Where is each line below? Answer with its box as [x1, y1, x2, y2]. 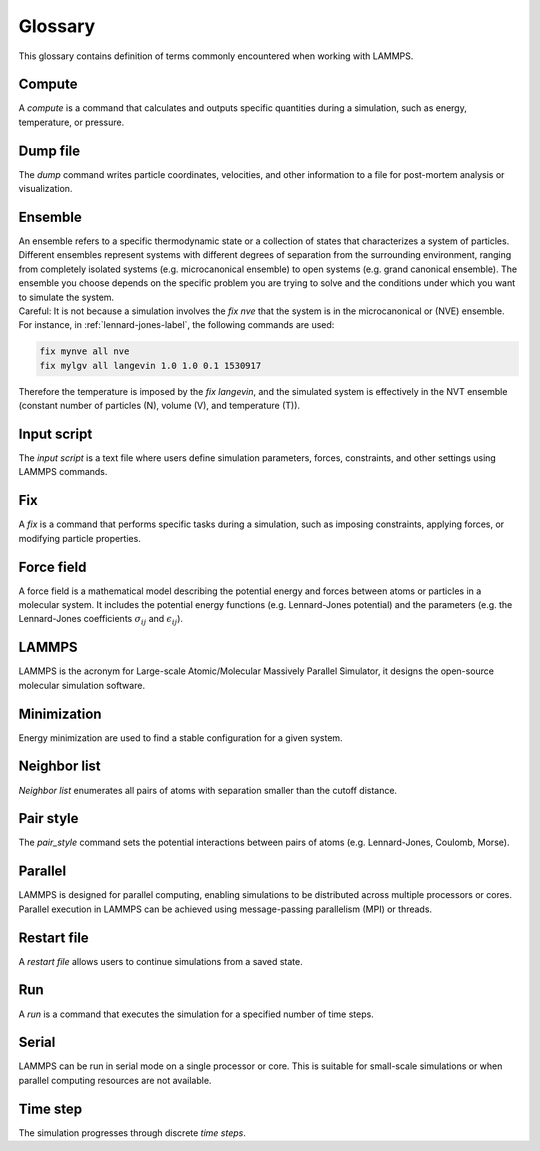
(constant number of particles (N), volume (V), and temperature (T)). [18, 400, 300, 412]
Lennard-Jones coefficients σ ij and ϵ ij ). [18, 613, 184, 627]
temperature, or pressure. [18, 116, 125, 128]
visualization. [18, 183, 73, 195]
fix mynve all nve [39, 346, 130, 357]
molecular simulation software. [18, 679, 145, 691]
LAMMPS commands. [18, 466, 108, 478]
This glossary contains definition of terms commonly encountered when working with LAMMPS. [18, 50, 414, 62]
